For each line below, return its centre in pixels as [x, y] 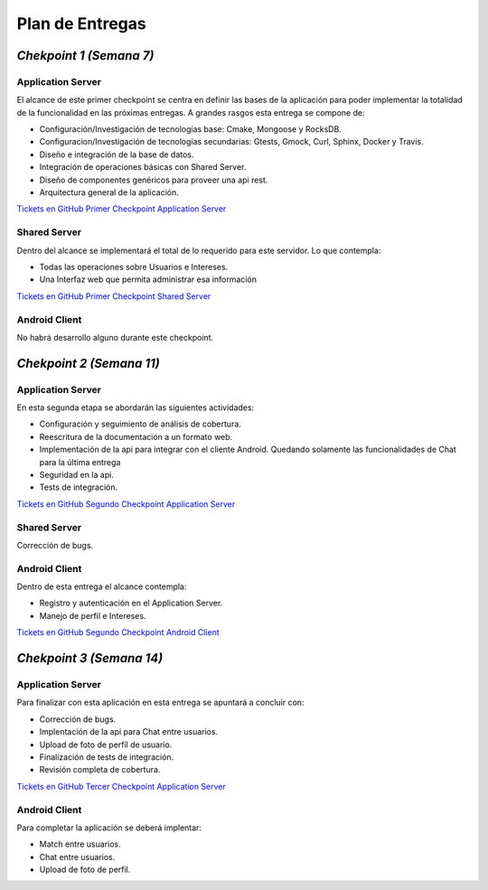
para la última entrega [80, 462]
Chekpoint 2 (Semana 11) [88, 363]
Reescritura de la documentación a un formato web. [136, 436]
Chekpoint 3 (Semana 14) [90, 658]
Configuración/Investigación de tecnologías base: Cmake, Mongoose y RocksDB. [191, 129]
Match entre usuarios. [80, 844]
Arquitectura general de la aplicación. [109, 192]
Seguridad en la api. [77, 475]
